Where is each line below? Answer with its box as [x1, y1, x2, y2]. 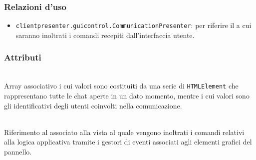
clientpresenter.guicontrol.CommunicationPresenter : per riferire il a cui [15, 20, 252, 30]
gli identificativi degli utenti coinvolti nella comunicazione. [4, 100, 182, 110]
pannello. [4, 146, 32, 156]
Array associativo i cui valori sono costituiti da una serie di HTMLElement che [4, 80, 239, 91]
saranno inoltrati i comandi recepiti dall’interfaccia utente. [15, 29, 195, 40]
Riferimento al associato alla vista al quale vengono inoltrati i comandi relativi [4, 126, 245, 137]
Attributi [4, 51, 41, 63]
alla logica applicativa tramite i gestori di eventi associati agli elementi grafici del [4, 136, 252, 147]
